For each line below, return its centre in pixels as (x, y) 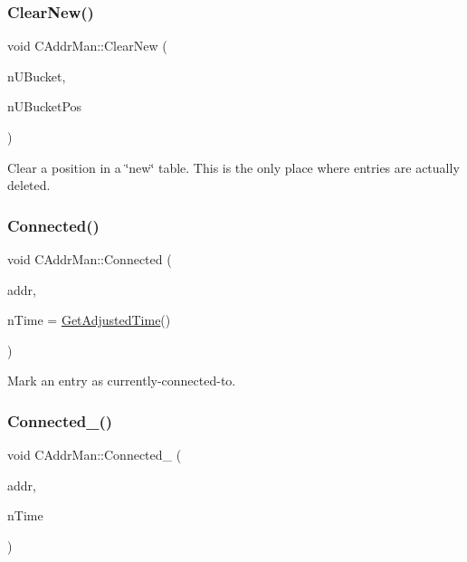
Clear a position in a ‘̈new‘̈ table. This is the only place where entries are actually (233, 167)
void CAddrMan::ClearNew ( (87, 46)
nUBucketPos (45, 106)
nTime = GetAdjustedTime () (89, 320)
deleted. (29, 185)
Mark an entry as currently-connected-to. (122, 381)
